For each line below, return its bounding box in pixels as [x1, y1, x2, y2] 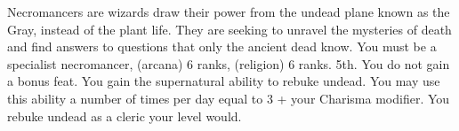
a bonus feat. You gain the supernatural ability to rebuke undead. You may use [7, 72, 440, 90]
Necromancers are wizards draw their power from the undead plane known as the [7, 3, 450, 20]
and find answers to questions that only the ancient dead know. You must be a [7, 37, 437, 56]
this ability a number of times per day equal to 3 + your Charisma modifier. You [7, 89, 450, 107]
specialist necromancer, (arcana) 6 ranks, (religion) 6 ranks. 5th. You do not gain [7, 54, 450, 73]
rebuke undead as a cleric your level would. [7, 106, 242, 125]
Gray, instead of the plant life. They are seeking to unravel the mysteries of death [7, 19, 452, 38]
